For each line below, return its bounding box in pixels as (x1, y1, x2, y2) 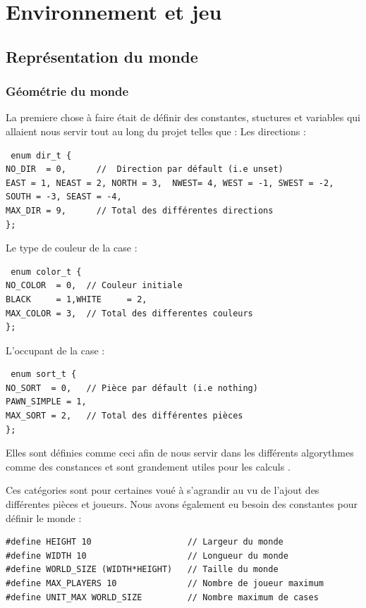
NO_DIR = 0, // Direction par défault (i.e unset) (6, 164, 283, 175)
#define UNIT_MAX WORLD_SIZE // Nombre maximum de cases (6, 592, 319, 602)
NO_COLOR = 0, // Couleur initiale (6, 280, 183, 291)
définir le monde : (6, 510, 82, 525)
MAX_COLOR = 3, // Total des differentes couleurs (6, 308, 253, 318)
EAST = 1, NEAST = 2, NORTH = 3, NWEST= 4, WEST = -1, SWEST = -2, (6, 178, 334, 188)
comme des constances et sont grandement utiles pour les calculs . (6, 459, 291, 473)
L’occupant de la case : (6, 342, 105, 357)
